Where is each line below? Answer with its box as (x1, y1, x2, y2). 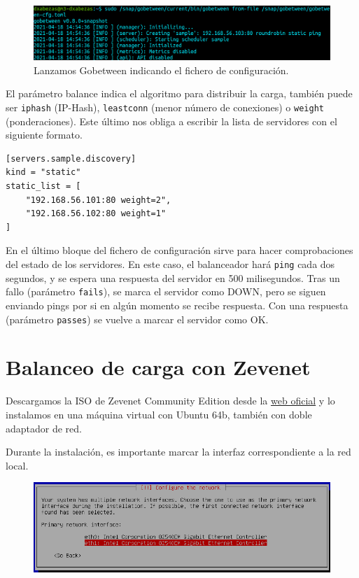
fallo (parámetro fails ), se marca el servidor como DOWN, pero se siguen (6, 284, 326, 299)
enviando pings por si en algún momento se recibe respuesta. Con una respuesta (6, 297, 349, 312)
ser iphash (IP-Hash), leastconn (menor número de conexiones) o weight (6, 100, 324, 115)
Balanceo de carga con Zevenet (6, 353, 311, 381)
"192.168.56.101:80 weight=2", (25, 195, 171, 205)
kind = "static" (6, 167, 81, 178)
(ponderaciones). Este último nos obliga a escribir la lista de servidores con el (6, 113, 337, 128)
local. (6, 458, 29, 472)
